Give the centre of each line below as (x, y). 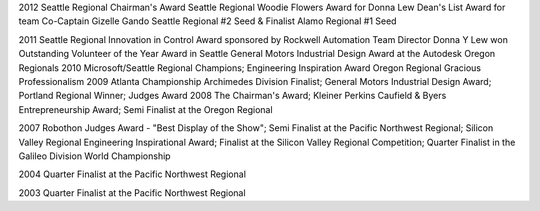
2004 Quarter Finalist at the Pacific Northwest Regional (132, 174)
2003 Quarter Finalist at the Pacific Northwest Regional (132, 192)
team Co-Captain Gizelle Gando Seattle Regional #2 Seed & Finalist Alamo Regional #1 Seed (207, 21)
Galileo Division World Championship (94, 156)
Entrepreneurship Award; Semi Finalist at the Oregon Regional (146, 109)
